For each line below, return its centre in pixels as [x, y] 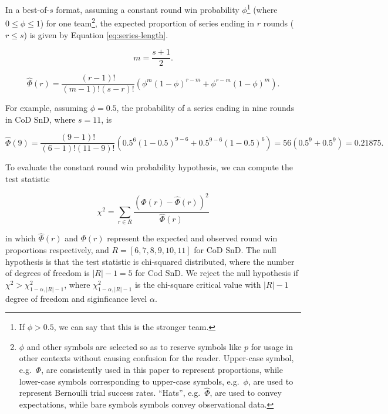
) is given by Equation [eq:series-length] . [96, 34]
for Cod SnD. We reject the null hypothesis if [217, 273]
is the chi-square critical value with [198, 284]
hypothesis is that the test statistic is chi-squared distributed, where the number [150, 261]
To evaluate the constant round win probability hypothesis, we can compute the [149, 167]
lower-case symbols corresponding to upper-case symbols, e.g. [129, 381]
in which [21, 238]
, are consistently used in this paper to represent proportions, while [162, 370]
